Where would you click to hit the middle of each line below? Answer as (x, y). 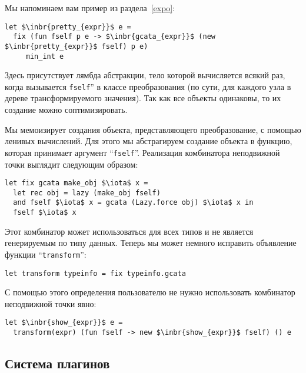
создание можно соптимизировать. (66, 110)
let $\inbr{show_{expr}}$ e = (64, 323)
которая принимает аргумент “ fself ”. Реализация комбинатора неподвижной (142, 152)
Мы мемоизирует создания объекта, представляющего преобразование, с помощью (153, 129)
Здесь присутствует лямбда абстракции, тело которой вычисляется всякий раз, (145, 75)
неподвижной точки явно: (51, 303)
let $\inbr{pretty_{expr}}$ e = (68, 27)
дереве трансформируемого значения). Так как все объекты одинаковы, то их (143, 98)
